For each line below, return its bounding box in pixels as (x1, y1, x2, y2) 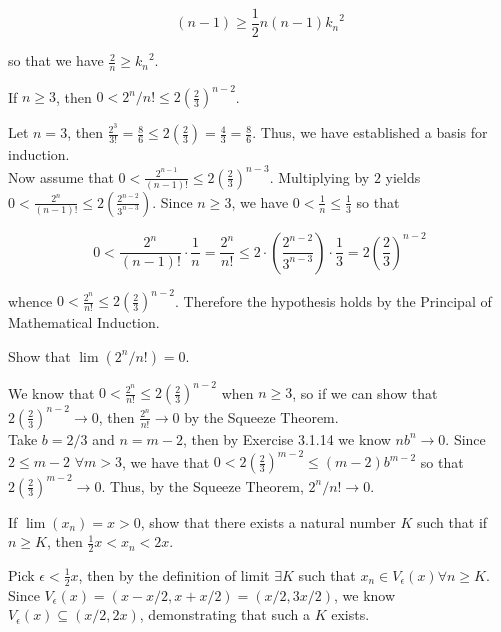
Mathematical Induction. (8, 312, 160, 333)
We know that (8, 382, 95, 403)
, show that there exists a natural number (140, 511, 396, 532)
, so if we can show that (292, 382, 438, 403)
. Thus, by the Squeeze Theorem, (101, 475, 304, 496)
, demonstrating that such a (139, 604, 310, 625)
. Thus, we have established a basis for (252, 122, 488, 143)
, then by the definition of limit (78, 564, 270, 585)
